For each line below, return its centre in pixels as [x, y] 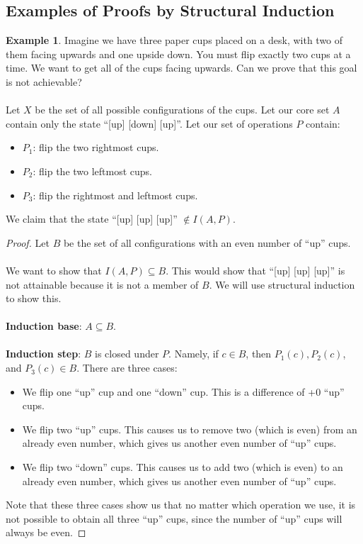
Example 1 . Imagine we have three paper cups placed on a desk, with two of [174, 40]
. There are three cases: [127, 368]
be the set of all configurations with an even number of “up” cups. [207, 242]
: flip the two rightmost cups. [96, 147]
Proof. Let [28, 242]
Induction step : [44, 354]
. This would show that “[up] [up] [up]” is [255, 270]
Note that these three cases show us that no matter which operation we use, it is [181, 505]
